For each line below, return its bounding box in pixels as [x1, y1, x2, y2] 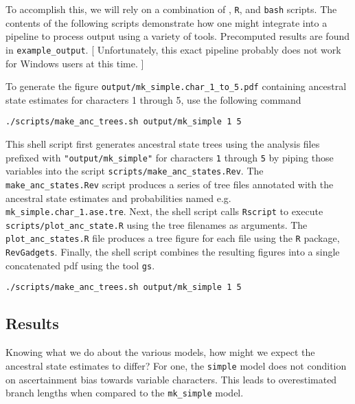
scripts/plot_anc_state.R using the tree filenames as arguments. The [5, 217, 308, 232]
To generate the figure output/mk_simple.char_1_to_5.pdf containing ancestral [5, 79, 347, 93]
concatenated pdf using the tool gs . [5, 258, 155, 272]
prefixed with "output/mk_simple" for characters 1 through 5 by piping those [5, 150, 334, 164]
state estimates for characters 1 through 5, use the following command [5, 92, 301, 106]
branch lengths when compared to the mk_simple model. [5, 385, 244, 400]
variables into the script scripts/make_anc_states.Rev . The [5, 164, 264, 178]
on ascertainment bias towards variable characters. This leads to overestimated [5, 372, 337, 386]
